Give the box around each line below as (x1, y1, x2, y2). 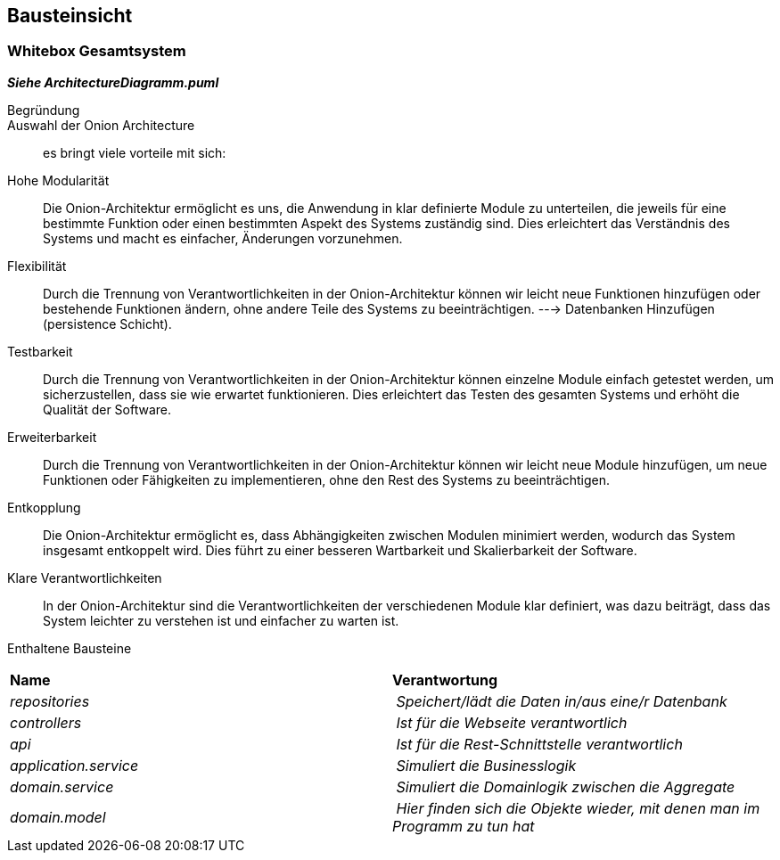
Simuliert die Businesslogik (396, 756, 577, 774)
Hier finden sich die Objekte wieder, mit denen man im (396, 799, 760, 817)
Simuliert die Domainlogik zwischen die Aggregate (396, 777, 735, 796)
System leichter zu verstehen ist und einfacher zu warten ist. (43, 612, 399, 628)
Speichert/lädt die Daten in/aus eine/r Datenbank (396, 692, 727, 710)
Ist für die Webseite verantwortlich (396, 713, 628, 732)
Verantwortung (392, 670, 498, 689)
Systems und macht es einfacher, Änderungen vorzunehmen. (43, 230, 403, 246)
